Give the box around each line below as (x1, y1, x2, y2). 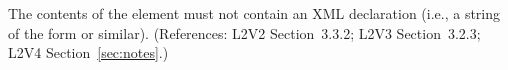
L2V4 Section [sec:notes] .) (8, 42, 169, 63)
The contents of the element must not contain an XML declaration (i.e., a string (8, 3, 501, 23)
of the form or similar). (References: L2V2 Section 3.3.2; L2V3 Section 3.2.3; (8, 22, 481, 43)
